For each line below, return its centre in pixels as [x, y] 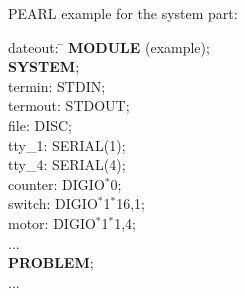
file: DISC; [40, 124]
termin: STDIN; [57, 85]
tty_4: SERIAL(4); [67, 164]
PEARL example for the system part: [123, 13]
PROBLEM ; [51, 262]
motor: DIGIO [52, 222]
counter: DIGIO [56, 183]
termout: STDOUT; [69, 105]
